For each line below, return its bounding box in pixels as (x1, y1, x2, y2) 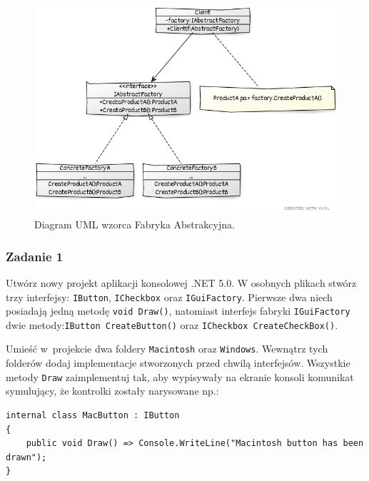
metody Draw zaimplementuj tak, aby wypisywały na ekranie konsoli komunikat (6, 369, 354, 384)
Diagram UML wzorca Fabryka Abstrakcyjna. (34, 217, 235, 232)
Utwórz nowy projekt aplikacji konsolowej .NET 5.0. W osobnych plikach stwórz (6, 275, 357, 290)
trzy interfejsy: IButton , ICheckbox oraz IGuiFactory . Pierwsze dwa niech (6, 289, 333, 304)
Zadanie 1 (6, 247, 64, 265)
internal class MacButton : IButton (6, 410, 180, 420)
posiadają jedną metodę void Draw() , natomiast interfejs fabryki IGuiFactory (6, 303, 350, 318)
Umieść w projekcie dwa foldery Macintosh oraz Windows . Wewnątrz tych (6, 341, 328, 356)
